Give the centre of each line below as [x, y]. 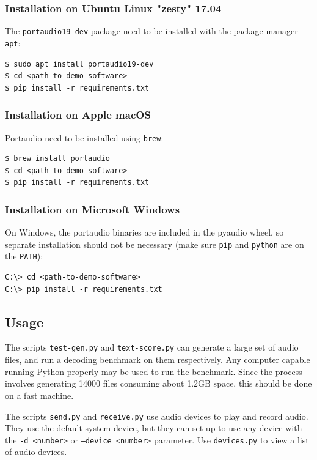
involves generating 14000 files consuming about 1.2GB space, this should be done [158, 383]
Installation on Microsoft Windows [93, 209]
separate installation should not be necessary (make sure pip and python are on [155, 244]
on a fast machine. [39, 395]
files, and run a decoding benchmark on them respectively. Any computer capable [158, 359]
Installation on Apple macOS [78, 115]
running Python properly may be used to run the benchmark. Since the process [154, 371]
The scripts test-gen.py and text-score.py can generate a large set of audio [152, 347]
